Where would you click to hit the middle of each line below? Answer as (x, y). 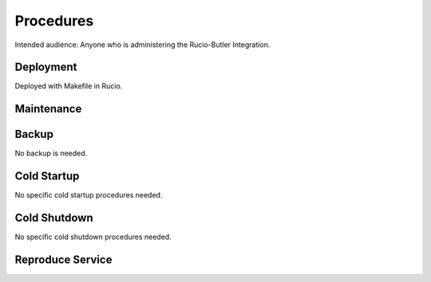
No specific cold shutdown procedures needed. (93, 237)
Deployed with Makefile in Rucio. (69, 86)
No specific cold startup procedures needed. (89, 195)
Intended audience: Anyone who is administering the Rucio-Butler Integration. (142, 45)
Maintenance (48, 109)
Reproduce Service (63, 260)
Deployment (46, 67)
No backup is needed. (51, 153)
